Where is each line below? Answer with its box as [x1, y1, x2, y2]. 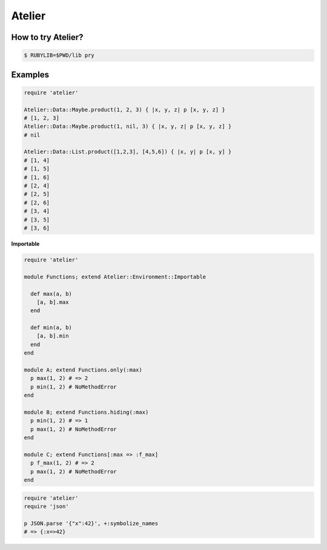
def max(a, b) [30, 290, 73, 297]
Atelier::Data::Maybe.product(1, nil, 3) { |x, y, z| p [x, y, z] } [24, 123, 232, 130]
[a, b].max [36, 298, 69, 306]
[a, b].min [36, 333, 69, 339]
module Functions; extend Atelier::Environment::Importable [24, 273, 206, 280]
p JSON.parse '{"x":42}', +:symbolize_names [24, 520, 159, 526]
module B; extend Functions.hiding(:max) [24, 409, 149, 416]
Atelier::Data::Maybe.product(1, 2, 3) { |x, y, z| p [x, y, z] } [24, 106, 225, 113]
